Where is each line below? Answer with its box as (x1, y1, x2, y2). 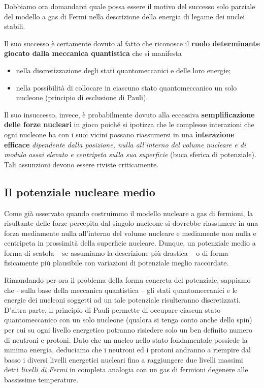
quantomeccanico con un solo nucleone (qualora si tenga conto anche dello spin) (4, 314, 252, 325)
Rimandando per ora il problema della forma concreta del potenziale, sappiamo (4, 275, 251, 285)
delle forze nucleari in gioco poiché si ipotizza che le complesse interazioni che (4, 119, 254, 130)
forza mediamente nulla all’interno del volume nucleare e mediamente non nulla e (4, 227, 256, 238)
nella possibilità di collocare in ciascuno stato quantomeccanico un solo (16, 82, 237, 93)
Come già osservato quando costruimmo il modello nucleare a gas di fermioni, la (4, 207, 253, 218)
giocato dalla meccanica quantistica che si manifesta (4, 48, 182, 58)
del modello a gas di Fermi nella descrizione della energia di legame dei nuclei (4, 11, 245, 21)
